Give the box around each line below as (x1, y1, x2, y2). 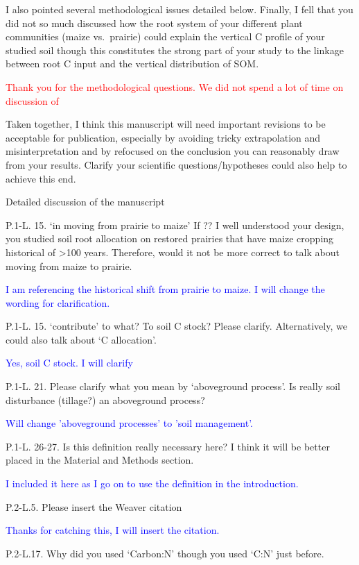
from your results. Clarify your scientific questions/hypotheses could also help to (6, 157, 347, 171)
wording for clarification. (6, 295, 110, 310)
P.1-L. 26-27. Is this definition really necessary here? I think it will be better (6, 439, 330, 453)
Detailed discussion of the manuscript (6, 194, 165, 209)
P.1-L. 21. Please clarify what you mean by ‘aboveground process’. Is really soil (6, 379, 340, 394)
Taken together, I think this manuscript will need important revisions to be (6, 117, 326, 131)
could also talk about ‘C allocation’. (6, 332, 157, 346)
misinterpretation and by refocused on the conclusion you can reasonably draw (6, 144, 340, 158)
